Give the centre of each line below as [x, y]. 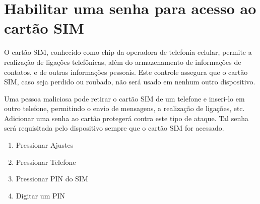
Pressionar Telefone [46, 162]
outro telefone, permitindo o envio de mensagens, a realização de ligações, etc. [124, 108]
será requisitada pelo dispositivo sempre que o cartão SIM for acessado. [114, 128]
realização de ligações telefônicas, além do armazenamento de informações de [123, 62]
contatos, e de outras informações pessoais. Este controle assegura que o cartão [126, 72]
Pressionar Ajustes [45, 145]
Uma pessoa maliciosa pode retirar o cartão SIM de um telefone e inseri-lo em [124, 98]
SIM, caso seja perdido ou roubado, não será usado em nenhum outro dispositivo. [130, 82]
